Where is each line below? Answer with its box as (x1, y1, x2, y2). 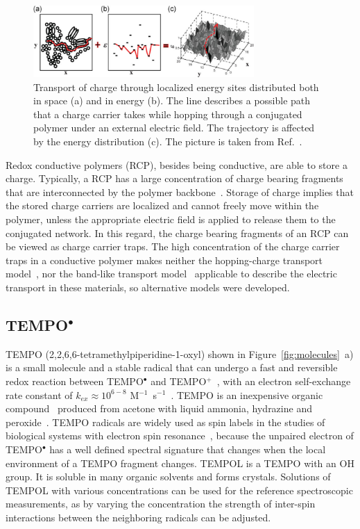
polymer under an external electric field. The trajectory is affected (33, 120, 315, 135)
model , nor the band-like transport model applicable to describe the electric (6, 266, 337, 281)
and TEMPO (151, 373, 207, 388)
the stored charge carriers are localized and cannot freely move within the (6, 198, 319, 213)
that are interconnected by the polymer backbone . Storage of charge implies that (6, 184, 354, 199)
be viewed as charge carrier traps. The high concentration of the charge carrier (6, 239, 340, 254)
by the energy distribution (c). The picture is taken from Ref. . (33, 134, 302, 149)
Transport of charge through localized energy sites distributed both (33, 79, 319, 94)
